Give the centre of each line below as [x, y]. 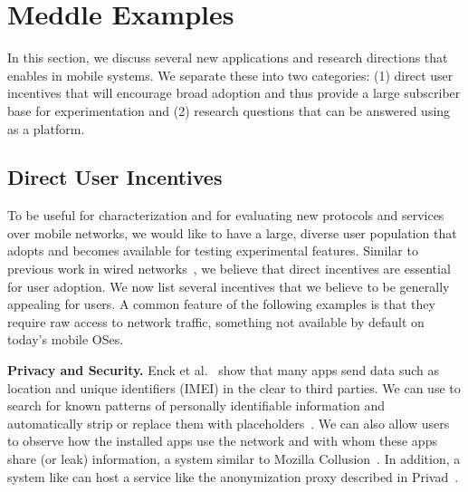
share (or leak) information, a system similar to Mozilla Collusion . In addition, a [234, 459]
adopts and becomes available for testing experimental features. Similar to [213, 251]
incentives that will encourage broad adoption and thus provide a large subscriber [234, 93]
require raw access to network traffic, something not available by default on [216, 321]
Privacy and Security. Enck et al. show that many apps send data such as [224, 370]
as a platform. [46, 128]
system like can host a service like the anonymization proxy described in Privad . [233, 476]
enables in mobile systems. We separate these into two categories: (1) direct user [230, 75]
